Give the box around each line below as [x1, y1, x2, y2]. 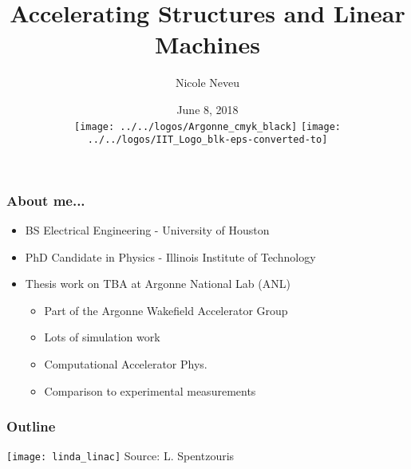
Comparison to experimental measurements [44, 382, 256, 399]
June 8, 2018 [176, 100, 239, 117]
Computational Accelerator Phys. [44, 356, 207, 372]
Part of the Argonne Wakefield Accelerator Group [44, 301, 288, 318]
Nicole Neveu [175, 74, 240, 91]
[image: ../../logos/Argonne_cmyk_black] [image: [74, 120, 341, 132]
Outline [6, 416, 56, 436]
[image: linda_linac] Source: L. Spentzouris [6, 447, 235, 464]
